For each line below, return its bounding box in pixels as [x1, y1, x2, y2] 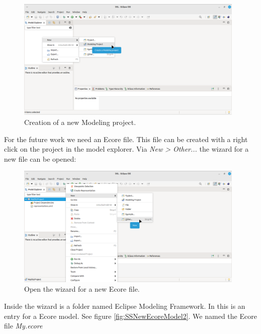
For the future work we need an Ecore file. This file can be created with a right [4, 133, 248, 144]
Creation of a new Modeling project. [24, 117, 136, 127]
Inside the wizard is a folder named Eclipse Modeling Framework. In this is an [4, 300, 245, 311]
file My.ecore [4, 320, 43, 331]
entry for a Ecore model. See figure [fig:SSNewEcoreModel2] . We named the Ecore [4, 310, 257, 321]
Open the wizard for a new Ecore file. [24, 284, 140, 294]
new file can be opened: [4, 153, 76, 164]
